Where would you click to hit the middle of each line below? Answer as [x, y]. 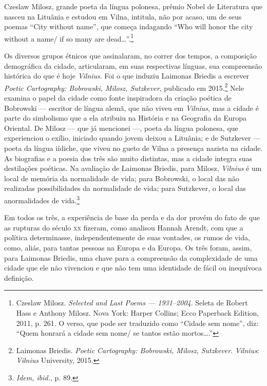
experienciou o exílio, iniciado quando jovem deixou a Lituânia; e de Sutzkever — [132, 138]
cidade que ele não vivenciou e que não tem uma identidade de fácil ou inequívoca [133, 268]
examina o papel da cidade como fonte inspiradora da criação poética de [118, 98]
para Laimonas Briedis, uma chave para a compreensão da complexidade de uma [131, 257]
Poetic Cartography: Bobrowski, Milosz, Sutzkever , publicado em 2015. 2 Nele [124, 87]
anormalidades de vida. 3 [42, 199]
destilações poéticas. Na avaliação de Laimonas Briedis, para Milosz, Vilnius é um [133, 168]
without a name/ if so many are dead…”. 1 [69, 37]
